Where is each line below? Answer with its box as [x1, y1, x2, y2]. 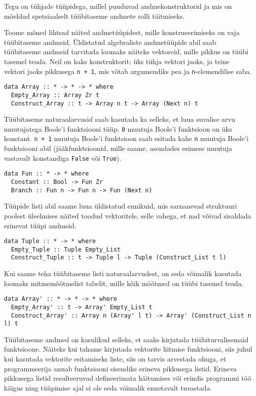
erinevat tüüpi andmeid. [4, 220, 76, 230]
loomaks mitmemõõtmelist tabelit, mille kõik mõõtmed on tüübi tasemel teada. [4, 278, 244, 288]
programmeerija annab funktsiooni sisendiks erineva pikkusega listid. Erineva [4, 363, 237, 373]
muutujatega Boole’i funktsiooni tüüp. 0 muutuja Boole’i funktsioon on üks [4, 123, 232, 134]
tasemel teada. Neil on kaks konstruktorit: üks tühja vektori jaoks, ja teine [4, 56, 230, 66]
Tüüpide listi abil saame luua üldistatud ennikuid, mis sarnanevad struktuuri [4, 201, 237, 211]
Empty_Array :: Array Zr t [11, 91, 100, 99]
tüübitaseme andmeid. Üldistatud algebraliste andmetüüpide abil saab [4, 36, 217, 47]
